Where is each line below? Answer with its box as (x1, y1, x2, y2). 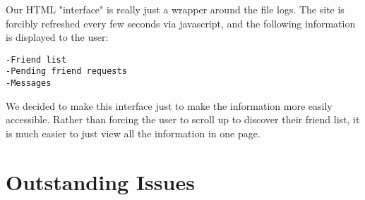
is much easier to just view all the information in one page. (6, 125, 261, 140)
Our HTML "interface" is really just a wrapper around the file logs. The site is (6, 2, 345, 16)
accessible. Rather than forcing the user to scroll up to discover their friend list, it (6, 112, 360, 127)
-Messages (6, 78, 52, 89)
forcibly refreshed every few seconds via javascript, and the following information (6, 15, 356, 30)
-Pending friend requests (6, 66, 127, 77)
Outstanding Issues (6, 167, 195, 196)
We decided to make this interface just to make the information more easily (6, 98, 333, 113)
